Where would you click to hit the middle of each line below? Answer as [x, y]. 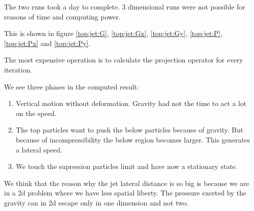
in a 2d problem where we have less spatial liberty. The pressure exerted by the [125, 193]
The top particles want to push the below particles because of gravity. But [129, 130]
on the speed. [36, 113]
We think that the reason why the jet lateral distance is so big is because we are [127, 183]
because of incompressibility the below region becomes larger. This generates [133, 139]
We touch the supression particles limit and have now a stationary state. [127, 166]
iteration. [18, 69]
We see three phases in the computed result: [72, 86]
